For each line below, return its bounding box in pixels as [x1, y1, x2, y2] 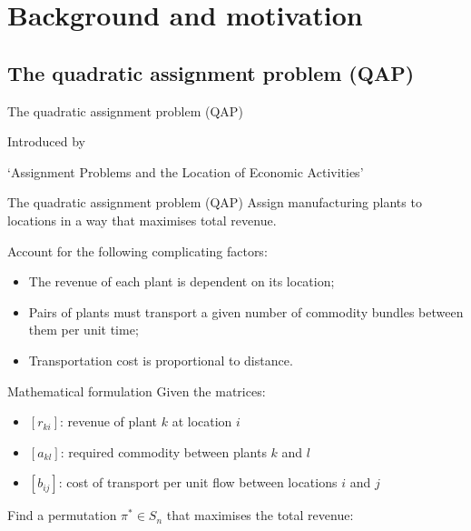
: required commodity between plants [60, 442, 267, 461]
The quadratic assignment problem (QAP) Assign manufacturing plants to [7, 193, 422, 212]
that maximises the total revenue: [166, 506, 354, 525]
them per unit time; [28, 320, 139, 339]
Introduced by [7, 132, 86, 151]
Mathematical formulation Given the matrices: [7, 381, 266, 400]
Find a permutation [7, 506, 117, 525]
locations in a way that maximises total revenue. [7, 210, 277, 229]
